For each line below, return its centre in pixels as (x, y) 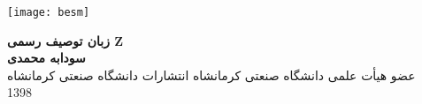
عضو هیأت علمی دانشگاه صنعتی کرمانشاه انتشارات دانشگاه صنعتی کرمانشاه (211, 74)
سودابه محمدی (46, 58)
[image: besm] (49, 12)
